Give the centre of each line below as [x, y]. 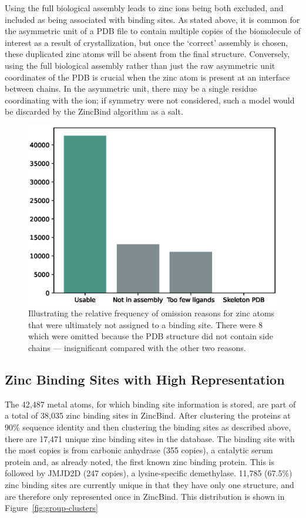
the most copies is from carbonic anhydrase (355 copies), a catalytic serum [139, 450]
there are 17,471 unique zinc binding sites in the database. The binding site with [150, 438]
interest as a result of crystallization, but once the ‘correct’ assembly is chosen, [147, 42]
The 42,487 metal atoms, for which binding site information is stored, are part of [150, 404]
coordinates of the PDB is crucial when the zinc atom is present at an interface [147, 77]
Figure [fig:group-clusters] [51, 508]
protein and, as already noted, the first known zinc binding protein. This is [140, 461]
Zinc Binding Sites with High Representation [145, 380]
